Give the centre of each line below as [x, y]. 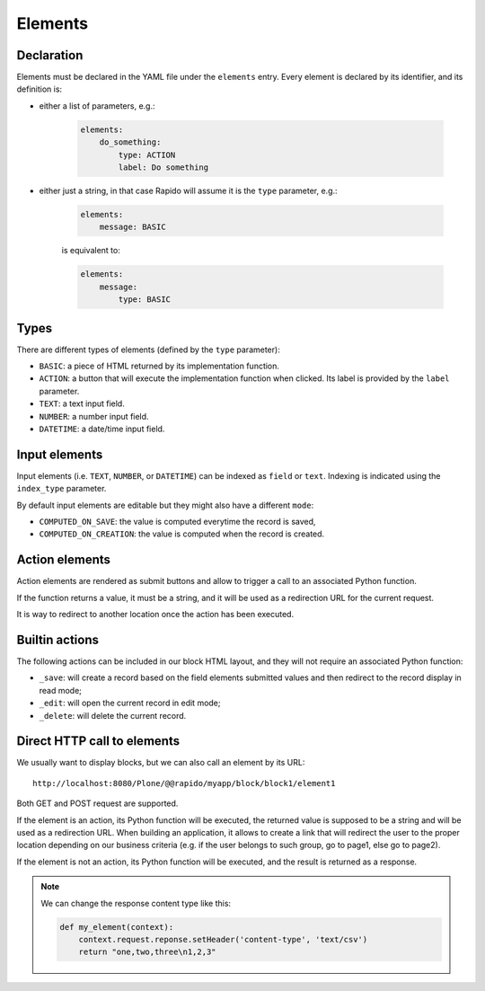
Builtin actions [57, 639]
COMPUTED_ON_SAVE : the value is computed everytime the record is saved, [177, 522]
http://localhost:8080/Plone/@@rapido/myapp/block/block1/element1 [184, 783]
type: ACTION [147, 155]
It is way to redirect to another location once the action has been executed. [155, 615]
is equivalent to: [91, 251]
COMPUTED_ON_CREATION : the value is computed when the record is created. [182, 534]
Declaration [50, 55]
